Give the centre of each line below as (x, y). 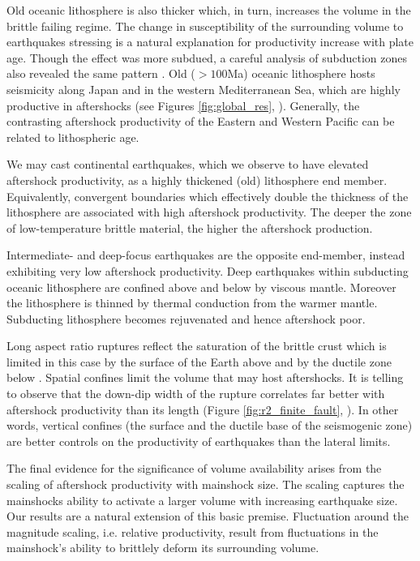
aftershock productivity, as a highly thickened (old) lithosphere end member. (197, 180)
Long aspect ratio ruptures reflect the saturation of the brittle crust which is (197, 346)
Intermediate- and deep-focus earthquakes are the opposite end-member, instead (206, 255)
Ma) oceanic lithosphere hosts (301, 73)
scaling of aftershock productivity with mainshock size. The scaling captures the (206, 484)
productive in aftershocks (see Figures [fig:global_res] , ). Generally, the (183, 105)
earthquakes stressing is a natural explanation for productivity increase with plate (210, 42)
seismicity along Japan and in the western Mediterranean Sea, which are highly (204, 89)
